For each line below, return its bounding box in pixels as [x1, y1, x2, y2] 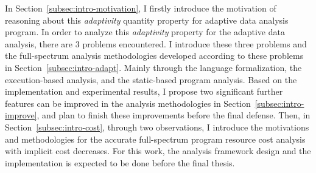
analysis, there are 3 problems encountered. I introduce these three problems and [5, 37, 307, 50]
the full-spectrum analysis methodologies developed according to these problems [5, 49, 304, 62]
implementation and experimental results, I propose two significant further [5, 85, 283, 98]
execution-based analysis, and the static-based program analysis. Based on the [5, 73, 297, 86]
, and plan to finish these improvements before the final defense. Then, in [37, 109, 311, 121]
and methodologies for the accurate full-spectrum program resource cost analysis [5, 132, 306, 145]
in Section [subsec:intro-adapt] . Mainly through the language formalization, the [5, 61, 302, 73]
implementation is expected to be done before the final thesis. [5, 156, 235, 169]
